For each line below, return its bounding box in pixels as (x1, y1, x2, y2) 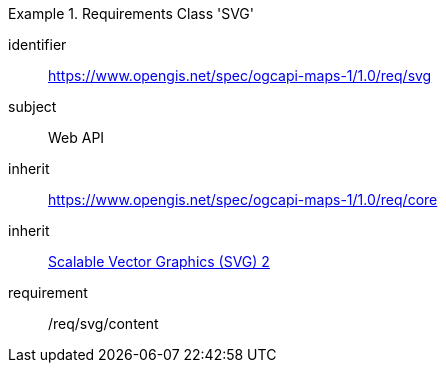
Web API (48, 129, 105, 146)
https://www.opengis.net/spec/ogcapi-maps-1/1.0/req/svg (48, 67, 432, 84)
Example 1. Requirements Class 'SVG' (8, 5, 254, 22)
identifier (8, 36, 67, 53)
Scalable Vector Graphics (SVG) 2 (48, 253, 270, 270)
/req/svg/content (48, 315, 159, 332)
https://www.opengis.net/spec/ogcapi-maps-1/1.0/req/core (48, 191, 438, 208)
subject (8, 98, 57, 115)
